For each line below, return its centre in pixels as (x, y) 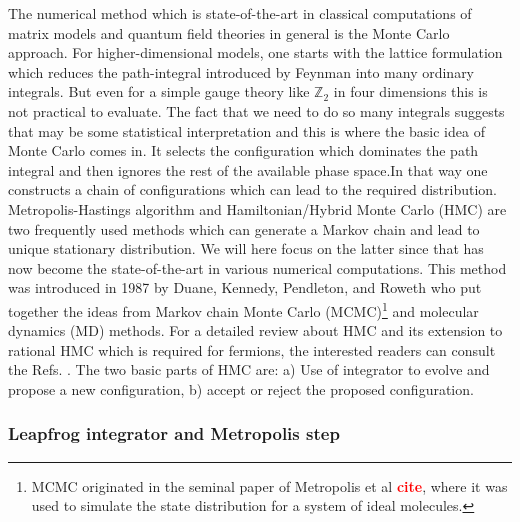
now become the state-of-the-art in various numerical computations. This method (257, 267)
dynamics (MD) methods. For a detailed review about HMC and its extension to (255, 330)
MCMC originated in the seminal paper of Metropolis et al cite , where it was (269, 485)
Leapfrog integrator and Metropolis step (174, 433)
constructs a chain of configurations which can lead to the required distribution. (252, 189)
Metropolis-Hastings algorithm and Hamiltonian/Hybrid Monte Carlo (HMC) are (257, 208)
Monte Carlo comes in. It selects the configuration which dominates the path (243, 150)
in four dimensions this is (410, 91)
